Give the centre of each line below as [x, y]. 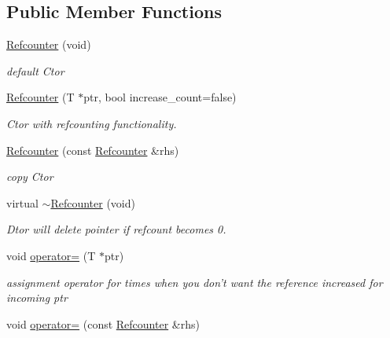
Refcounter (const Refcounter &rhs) [93, 150]
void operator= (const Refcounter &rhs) [103, 323]
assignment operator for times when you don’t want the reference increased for [195, 282]
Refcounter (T [40, 97]
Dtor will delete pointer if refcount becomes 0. [116, 229]
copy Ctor [30, 176]
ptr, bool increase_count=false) [160, 97]
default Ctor [35, 70]
